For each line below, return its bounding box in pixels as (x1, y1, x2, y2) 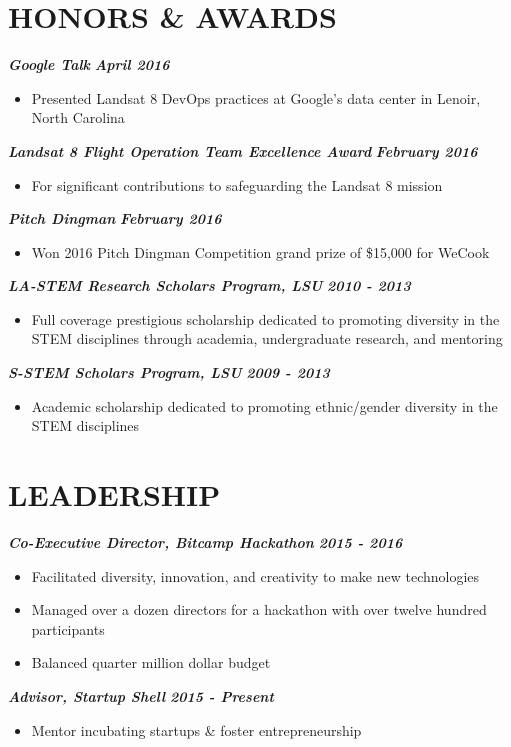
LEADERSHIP (8, 474, 221, 515)
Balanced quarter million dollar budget (31, 652, 271, 673)
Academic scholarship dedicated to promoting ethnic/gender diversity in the (31, 395, 498, 416)
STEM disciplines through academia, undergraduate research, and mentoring (31, 328, 503, 349)
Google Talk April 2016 (8, 54, 170, 75)
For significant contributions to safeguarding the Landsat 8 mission (31, 174, 443, 195)
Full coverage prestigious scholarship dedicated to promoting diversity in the (31, 308, 500, 329)
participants (31, 618, 105, 639)
